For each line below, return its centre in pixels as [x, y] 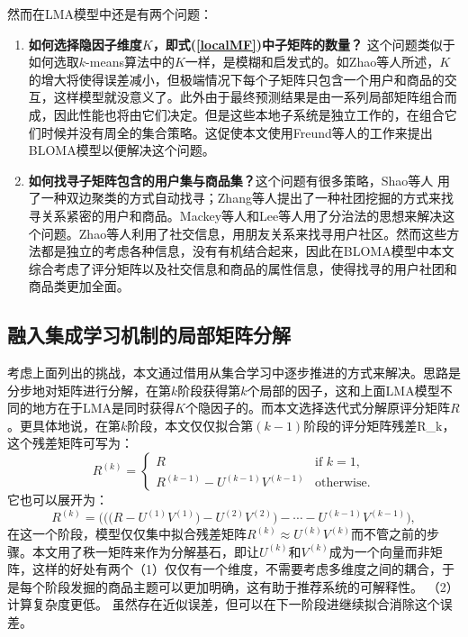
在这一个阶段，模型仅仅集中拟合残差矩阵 [127, 534]
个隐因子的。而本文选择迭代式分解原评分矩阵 [317, 408]
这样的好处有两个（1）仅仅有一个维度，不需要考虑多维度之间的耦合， [237, 569]
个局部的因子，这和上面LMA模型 [343, 390]
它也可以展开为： [58, 500]
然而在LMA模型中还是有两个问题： [110, 14]
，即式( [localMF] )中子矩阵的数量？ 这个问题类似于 [304, 44]
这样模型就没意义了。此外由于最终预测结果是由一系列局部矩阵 [236, 97]
